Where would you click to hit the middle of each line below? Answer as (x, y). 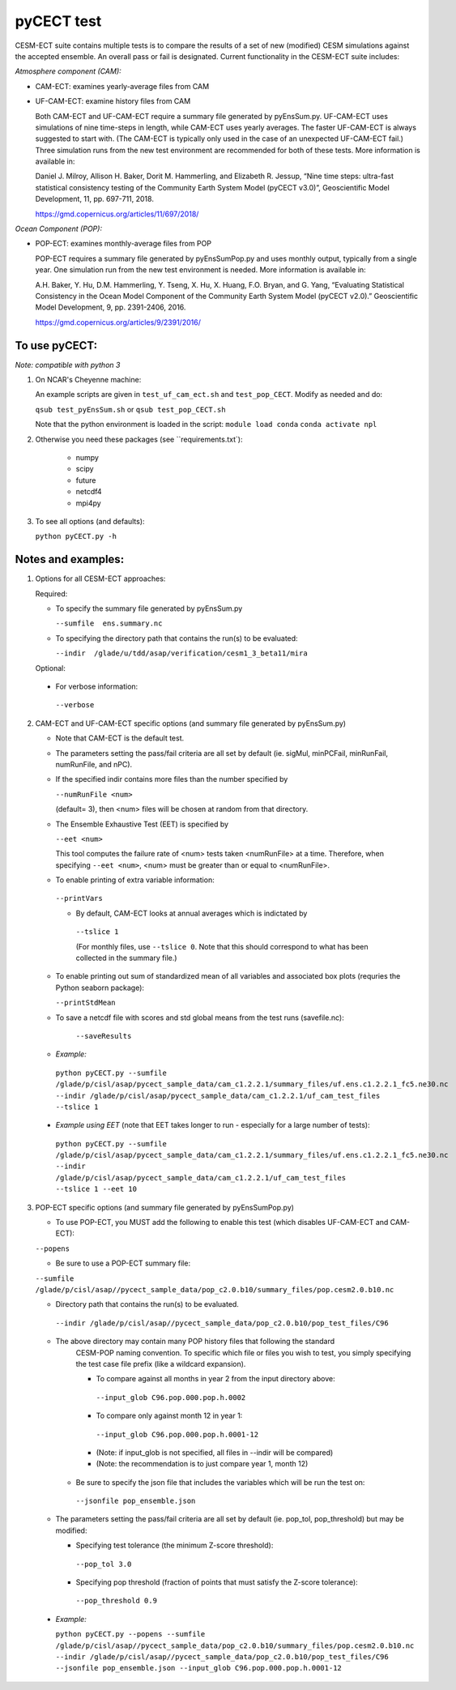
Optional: (51, 668)
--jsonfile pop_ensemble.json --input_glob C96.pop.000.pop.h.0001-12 (198, 1668)
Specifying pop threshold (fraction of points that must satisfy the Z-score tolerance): (217, 1582)
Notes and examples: (70, 559)
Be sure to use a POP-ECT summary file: (123, 1263)
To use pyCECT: (56, 346)
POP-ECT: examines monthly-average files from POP (124, 244)
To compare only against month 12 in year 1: (169, 1416)
